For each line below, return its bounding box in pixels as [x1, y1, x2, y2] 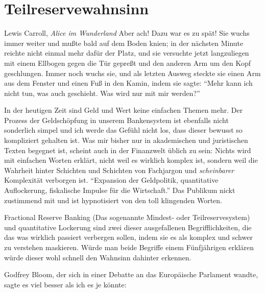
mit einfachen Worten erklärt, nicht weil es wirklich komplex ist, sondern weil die [4, 155, 258, 165]
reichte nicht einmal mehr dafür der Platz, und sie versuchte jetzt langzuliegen [4, 47, 249, 58]
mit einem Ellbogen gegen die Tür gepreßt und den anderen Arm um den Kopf [4, 57, 251, 68]
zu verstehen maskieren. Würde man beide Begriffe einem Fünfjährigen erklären [4, 242, 254, 252]
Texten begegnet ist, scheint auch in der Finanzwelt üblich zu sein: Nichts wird [4, 144, 251, 155]
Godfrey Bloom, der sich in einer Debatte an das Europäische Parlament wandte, [4, 269, 258, 280]
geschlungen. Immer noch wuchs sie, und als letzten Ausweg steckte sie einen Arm [4, 67, 261, 78]
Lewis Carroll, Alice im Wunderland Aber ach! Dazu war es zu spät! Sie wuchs [4, 28, 250, 38]
